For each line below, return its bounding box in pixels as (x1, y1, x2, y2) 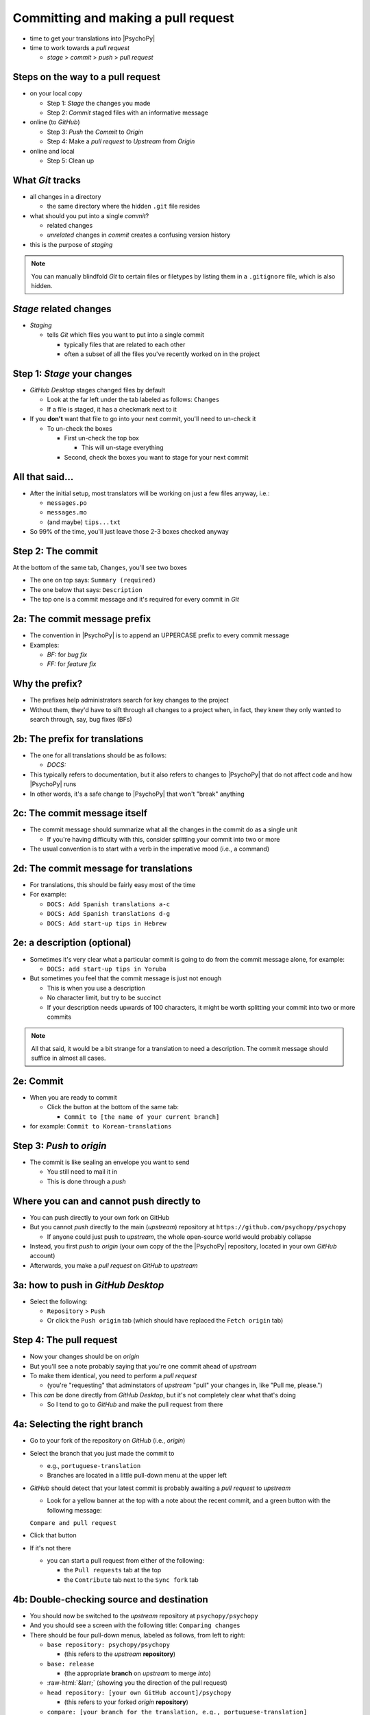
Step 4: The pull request (12, 1334, 118, 1346)
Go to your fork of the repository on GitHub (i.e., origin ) (29, 1436, 186, 1445)
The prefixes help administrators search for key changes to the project (29, 696, 229, 705)
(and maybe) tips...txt (47, 518, 121, 526)
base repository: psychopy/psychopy (47, 1640, 171, 1648)
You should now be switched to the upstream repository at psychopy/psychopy (29, 1611, 258, 1620)
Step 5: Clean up (47, 156, 95, 165)
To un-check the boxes (47, 424, 112, 432)
